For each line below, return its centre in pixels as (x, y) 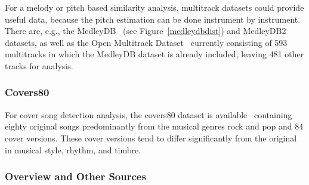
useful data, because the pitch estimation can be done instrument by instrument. (153, 19)
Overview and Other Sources (75, 176)
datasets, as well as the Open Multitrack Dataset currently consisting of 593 (146, 42)
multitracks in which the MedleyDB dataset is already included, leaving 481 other (154, 54)
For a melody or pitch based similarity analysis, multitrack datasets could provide (154, 7)
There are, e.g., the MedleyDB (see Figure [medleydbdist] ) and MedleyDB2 (146, 31)
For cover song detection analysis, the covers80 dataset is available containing (149, 114)
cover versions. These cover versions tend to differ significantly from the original (151, 138)
